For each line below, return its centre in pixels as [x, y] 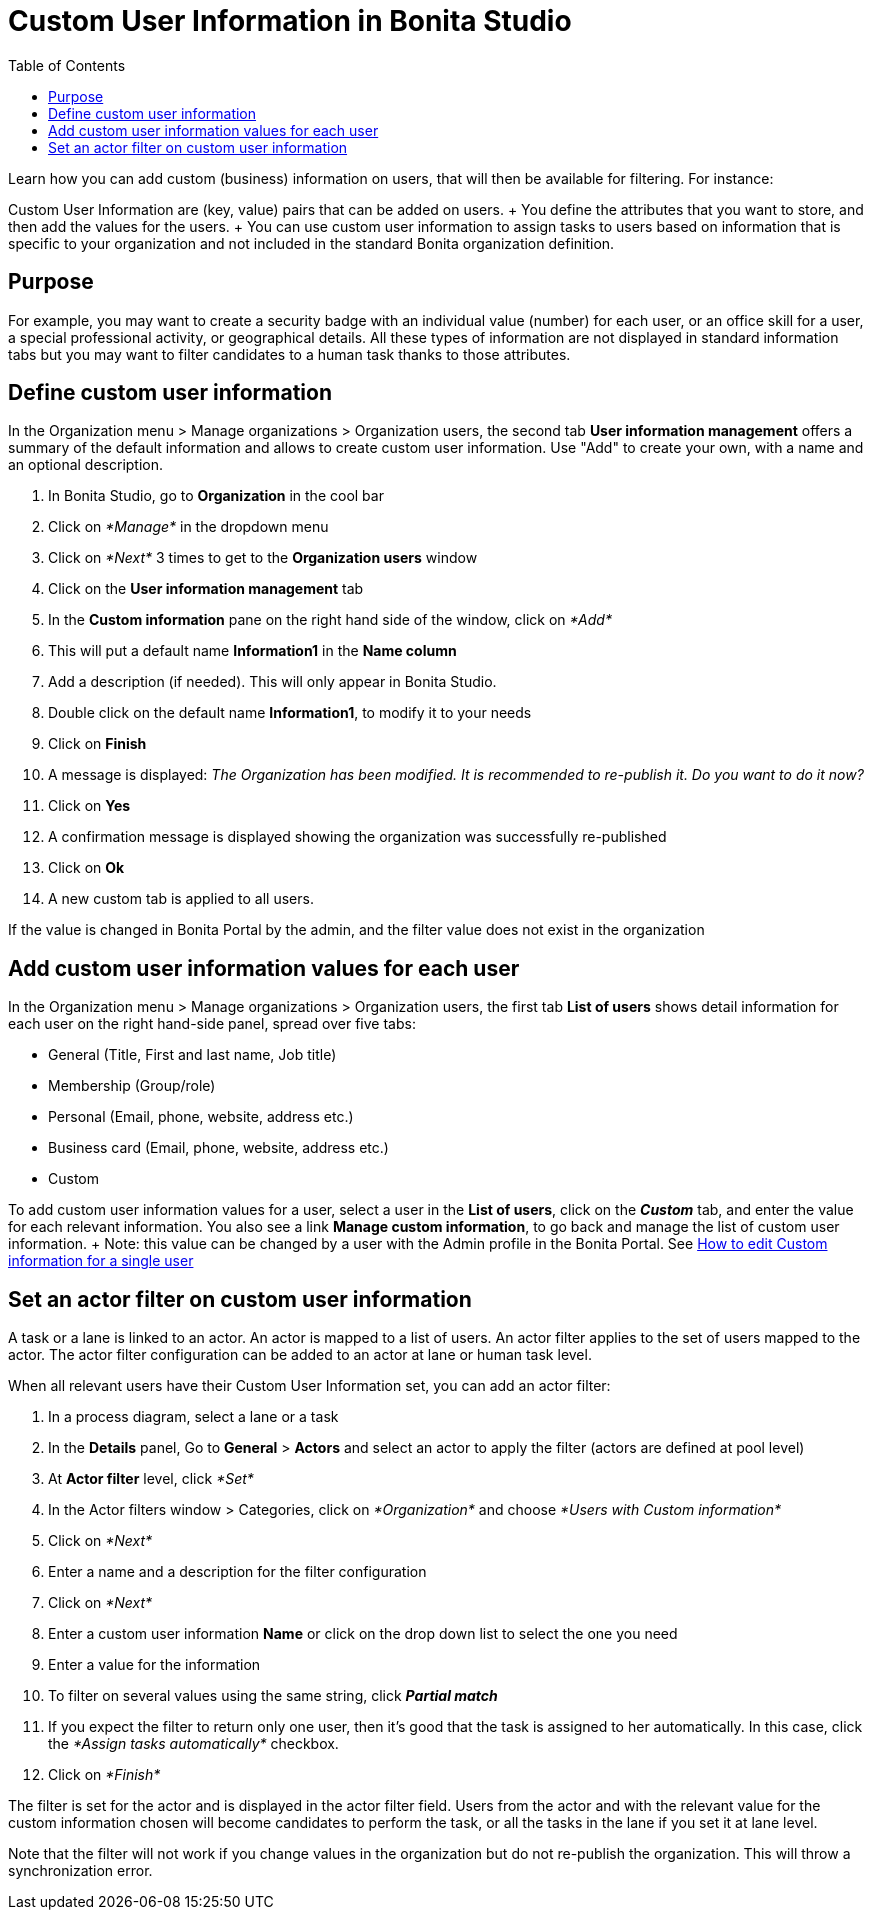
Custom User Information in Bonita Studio [290, 21]
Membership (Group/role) [132, 1086]
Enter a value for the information [154, 1665]
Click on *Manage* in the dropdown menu [188, 527]
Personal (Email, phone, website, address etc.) [201, 1117]
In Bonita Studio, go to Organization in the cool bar [216, 496]
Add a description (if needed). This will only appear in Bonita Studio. [272, 682]
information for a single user [101, 1261]
